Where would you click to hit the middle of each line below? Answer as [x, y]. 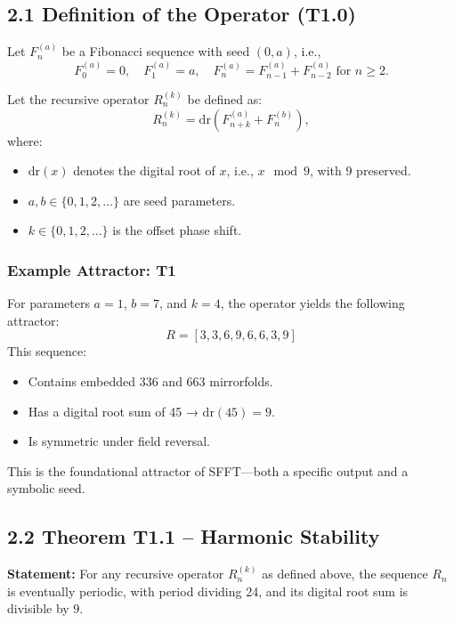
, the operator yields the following [312, 303]
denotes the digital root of [144, 170]
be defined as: [225, 99]
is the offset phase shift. [177, 230]
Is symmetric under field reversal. [119, 441]
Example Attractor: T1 [92, 269]
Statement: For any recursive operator [116, 574]
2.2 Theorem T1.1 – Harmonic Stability [194, 536]
